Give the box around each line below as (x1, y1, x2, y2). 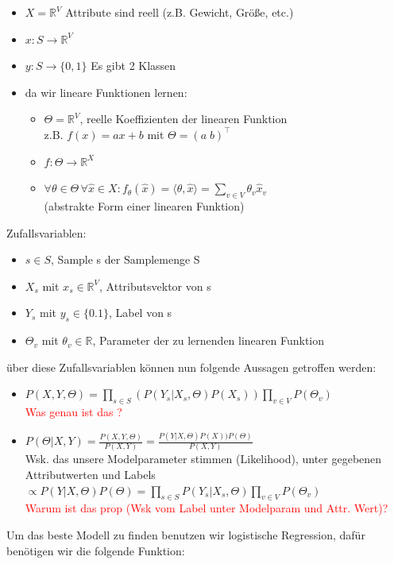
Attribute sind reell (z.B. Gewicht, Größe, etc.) (65, 4, 294, 20)
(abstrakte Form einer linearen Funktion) (44, 197, 245, 214)
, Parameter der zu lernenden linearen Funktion (92, 332, 325, 349)
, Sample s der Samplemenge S (51, 251, 200, 268)
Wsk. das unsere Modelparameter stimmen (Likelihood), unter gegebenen (25, 450, 382, 467)
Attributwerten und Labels (25, 465, 156, 482)
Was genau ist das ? (25, 404, 122, 420)
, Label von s (108, 304, 172, 321)
